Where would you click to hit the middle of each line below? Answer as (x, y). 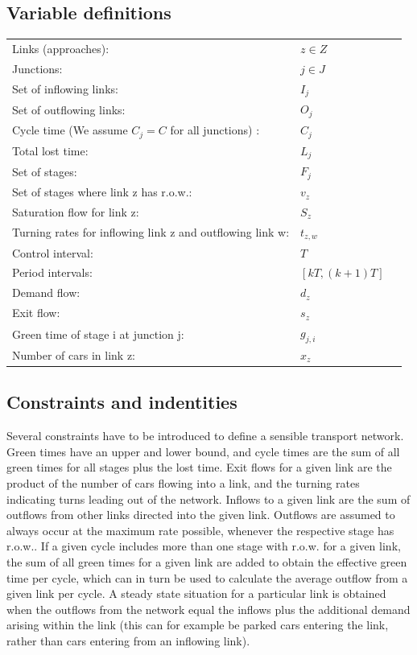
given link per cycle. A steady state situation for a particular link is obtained (196, 593)
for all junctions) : (215, 130)
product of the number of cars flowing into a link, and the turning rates (183, 483)
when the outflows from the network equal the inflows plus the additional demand (208, 609)
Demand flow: (46, 292)
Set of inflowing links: (65, 89)
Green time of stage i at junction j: (98, 334)
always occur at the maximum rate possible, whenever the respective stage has (200, 530)
